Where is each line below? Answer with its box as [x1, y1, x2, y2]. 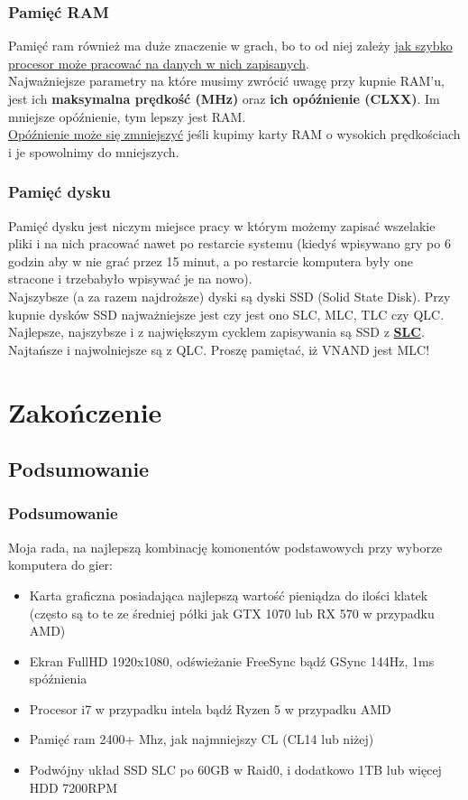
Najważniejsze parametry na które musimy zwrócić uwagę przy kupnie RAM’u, [8, 71, 445, 90]
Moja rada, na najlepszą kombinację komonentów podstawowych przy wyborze [8, 537, 443, 556]
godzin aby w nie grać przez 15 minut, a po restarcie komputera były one [8, 251, 414, 270]
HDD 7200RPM [29, 777, 118, 796]
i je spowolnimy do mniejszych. [8, 142, 179, 161]
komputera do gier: [8, 555, 113, 574]
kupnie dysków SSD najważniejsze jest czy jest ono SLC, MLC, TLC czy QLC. [8, 304, 445, 323]
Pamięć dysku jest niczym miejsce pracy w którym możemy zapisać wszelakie [8, 216, 436, 235]
